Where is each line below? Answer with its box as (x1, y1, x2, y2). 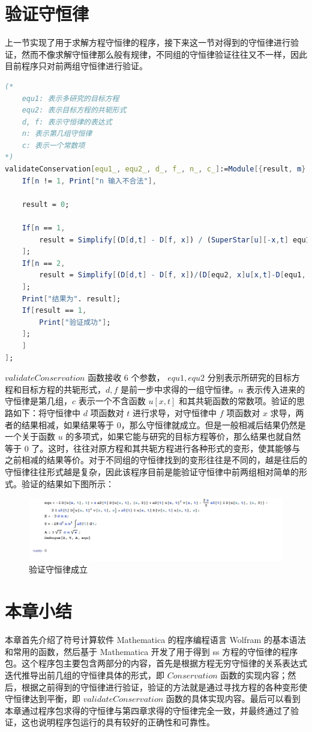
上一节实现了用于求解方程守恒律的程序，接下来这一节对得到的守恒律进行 (5, 36, 290, 49)
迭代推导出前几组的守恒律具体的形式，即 (5, 668, 164, 681)
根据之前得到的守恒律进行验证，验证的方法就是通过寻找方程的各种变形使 (21, 680, 307, 693)
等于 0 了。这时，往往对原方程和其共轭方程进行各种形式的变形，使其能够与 (5, 441, 301, 454)
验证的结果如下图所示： (21, 477, 114, 490)
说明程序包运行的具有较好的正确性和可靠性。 (38, 716, 215, 728)
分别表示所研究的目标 (207, 371, 292, 384)
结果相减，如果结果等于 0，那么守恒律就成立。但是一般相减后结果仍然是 (21, 418, 306, 431)
